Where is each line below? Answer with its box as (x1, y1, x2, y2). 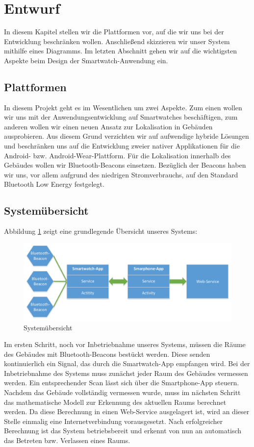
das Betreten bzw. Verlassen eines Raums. (4, 435, 130, 445)
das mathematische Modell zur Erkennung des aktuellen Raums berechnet (4, 397, 227, 407)
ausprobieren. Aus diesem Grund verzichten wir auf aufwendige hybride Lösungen (4, 131, 249, 141)
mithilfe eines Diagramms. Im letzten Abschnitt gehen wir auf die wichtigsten (4, 46, 237, 56)
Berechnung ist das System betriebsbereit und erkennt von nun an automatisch (4, 425, 242, 436)
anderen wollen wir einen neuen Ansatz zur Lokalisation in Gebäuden (4, 121, 213, 131)
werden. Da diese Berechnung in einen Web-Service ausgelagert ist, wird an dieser (4, 406, 250, 417)
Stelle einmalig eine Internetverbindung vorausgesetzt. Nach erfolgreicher (4, 416, 223, 426)
